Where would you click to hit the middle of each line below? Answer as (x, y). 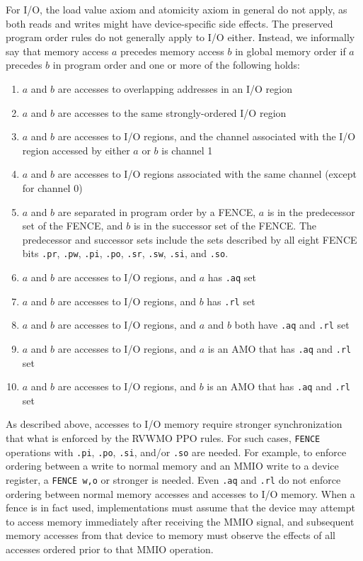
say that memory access (57, 51)
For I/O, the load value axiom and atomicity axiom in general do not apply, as (177, 9)
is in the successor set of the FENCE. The (225, 226)
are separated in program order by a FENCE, (157, 211)
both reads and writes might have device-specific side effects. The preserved (169, 23)
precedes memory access (172, 51)
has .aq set (232, 277)
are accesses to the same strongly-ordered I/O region (172, 112)
